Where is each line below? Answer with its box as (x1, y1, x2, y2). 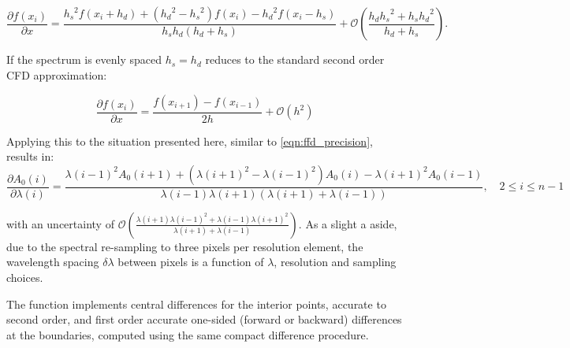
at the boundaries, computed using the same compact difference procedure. (6, 326, 369, 342)
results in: (6, 148, 54, 165)
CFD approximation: (6, 67, 107, 83)
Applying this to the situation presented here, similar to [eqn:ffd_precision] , (6, 132, 373, 149)
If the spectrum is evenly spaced (6, 51, 162, 68)
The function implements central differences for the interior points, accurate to (6, 295, 386, 312)
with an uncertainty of (6, 215, 114, 231)
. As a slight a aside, (298, 215, 397, 231)
